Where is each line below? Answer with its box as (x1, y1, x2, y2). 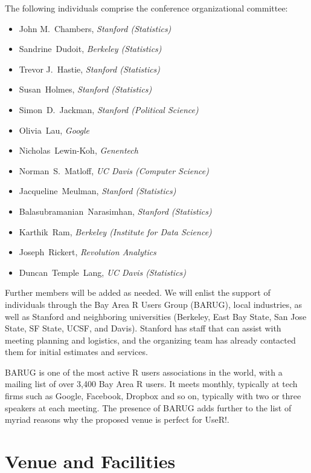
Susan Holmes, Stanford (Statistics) (19, 83, 152, 96)
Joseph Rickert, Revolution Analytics (19, 246, 156, 258)
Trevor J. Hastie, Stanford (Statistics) (19, 62, 161, 75)
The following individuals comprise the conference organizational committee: (5, 2, 288, 14)
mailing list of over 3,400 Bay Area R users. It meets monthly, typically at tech (5, 377, 298, 390)
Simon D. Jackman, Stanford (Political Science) (19, 103, 199, 116)
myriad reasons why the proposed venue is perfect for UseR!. (5, 413, 229, 426)
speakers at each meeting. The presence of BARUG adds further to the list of (5, 401, 292, 414)
